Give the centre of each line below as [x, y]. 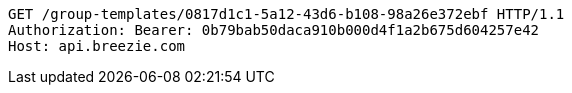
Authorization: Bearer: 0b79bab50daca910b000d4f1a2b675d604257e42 [274, 30]
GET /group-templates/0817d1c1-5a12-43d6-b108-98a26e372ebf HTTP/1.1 [286, 14]
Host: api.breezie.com [97, 46]
